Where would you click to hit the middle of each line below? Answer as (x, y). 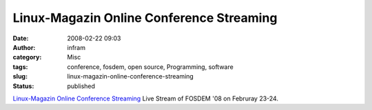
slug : (20, 77)
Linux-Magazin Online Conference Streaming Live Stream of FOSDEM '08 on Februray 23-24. (146, 98)
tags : (20, 67)
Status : (23, 86)
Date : (21, 38)
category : (27, 57)
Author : (24, 47)
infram (76, 47)
